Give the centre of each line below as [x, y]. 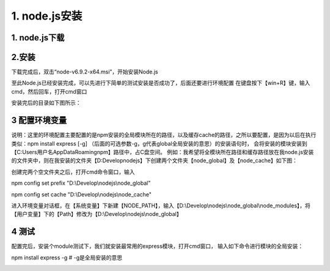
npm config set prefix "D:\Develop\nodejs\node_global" [81, 183]
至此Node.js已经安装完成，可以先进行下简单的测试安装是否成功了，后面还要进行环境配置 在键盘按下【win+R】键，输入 [161, 83]
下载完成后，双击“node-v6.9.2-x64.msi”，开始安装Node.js [85, 72]
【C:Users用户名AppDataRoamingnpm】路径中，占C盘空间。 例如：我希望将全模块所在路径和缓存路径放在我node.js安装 [163, 152]
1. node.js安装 [47, 16]
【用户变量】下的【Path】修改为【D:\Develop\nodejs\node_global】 [97, 214]
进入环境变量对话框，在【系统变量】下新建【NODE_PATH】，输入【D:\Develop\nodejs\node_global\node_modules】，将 [161, 206]
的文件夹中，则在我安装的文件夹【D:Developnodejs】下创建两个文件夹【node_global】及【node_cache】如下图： [154, 161]
